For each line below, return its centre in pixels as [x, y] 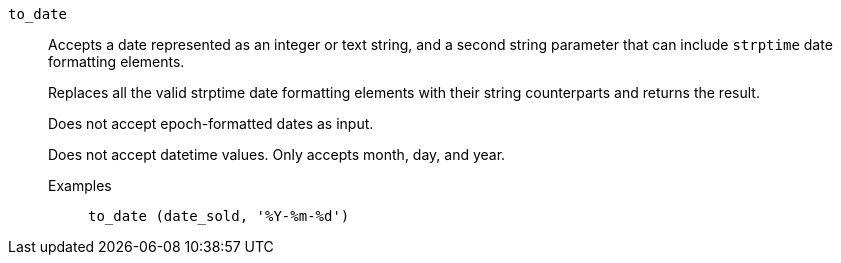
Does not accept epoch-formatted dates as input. [211, 123]
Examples [80, 185]
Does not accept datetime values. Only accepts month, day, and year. [277, 154]
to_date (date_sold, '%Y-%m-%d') [219, 216]
